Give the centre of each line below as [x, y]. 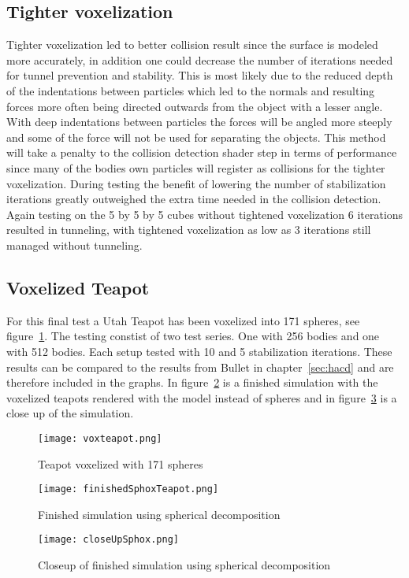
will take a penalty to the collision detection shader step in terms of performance [202, 152]
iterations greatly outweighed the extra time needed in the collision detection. [194, 199]
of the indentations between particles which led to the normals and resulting [191, 90]
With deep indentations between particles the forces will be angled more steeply [199, 122]
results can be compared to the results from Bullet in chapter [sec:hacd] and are [200, 367]
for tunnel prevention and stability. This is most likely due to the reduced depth [200, 75]
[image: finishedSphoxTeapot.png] [128, 489]
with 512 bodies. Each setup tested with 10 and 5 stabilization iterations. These [199, 351]
